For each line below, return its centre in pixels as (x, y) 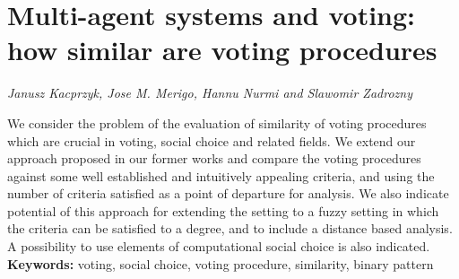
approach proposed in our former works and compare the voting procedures (214, 158)
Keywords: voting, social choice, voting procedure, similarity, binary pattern (221, 263)
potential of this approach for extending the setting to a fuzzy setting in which (223, 210)
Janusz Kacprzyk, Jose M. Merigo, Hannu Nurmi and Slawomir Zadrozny (210, 93)
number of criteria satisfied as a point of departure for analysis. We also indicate (228, 193)
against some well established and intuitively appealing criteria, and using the (221, 175)
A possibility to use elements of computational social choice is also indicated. (219, 246)
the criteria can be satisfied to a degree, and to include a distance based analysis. (230, 228)
